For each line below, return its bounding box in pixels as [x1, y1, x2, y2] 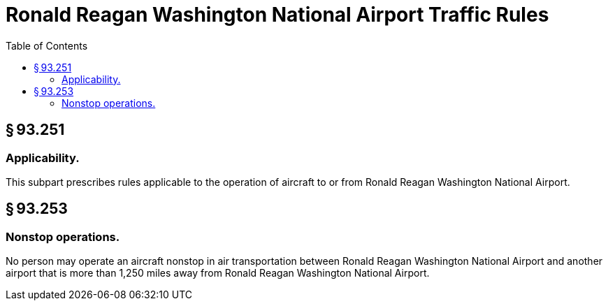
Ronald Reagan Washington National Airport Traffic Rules [6, 3, 549, 27]
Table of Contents [6, 39, 88, 52]
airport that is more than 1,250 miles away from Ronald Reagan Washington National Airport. [6, 267, 430, 279]
